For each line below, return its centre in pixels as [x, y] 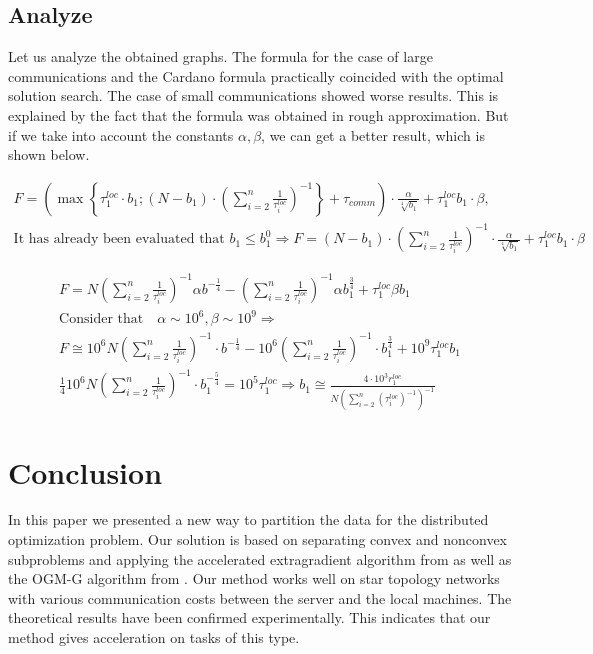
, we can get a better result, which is [373, 134]
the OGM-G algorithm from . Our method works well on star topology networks [254, 578]
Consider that [101, 319]
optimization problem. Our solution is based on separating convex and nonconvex [258, 539]
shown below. [49, 154]
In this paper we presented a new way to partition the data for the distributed [248, 519]
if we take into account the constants [121, 134]
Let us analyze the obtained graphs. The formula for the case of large [220, 56]
